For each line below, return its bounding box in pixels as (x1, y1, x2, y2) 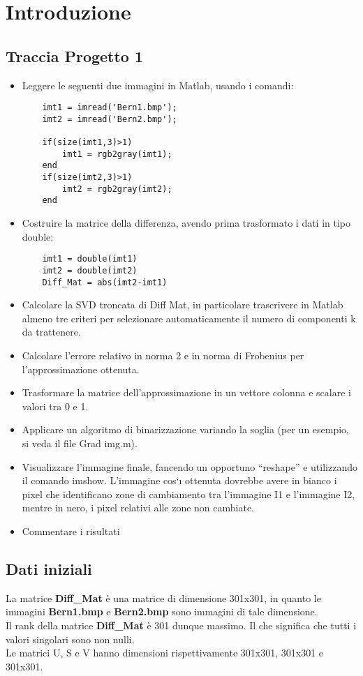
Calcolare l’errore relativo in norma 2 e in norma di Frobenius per (22, 348, 304, 363)
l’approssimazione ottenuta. (22, 361, 140, 376)
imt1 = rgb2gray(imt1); (62, 149, 172, 159)
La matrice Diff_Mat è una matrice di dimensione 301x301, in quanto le (6, 590, 321, 605)
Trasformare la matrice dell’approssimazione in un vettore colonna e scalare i (22, 385, 351, 400)
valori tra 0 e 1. (22, 398, 89, 413)
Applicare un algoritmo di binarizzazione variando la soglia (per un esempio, (22, 422, 350, 437)
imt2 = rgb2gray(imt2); (62, 183, 172, 194)
